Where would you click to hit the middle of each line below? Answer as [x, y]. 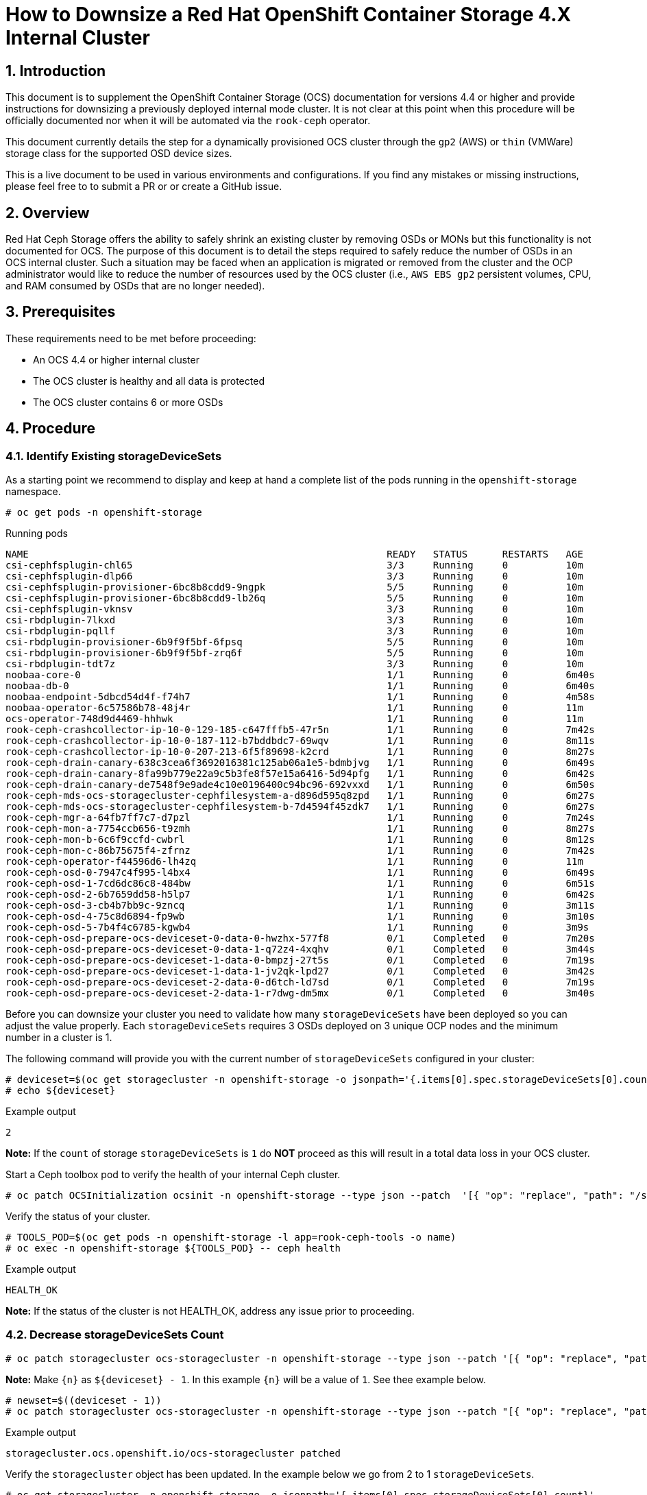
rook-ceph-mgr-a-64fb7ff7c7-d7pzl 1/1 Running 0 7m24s [300, 818]
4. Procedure [51, 429]
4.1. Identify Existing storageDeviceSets [114, 456]
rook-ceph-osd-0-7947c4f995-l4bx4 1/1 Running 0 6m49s [300, 873]
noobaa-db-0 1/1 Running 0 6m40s [300, 686]
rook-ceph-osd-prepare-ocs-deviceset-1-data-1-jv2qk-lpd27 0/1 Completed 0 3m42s [300, 971]
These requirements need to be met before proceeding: [131, 338]
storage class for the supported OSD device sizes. [119, 154]
